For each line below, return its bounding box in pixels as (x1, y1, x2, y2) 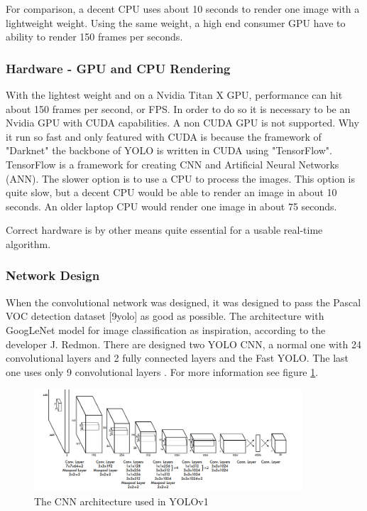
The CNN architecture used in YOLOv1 (34, 493, 209, 508)
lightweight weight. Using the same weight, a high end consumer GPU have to (6, 15, 346, 30)
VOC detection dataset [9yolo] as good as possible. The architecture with (6, 308, 324, 323)
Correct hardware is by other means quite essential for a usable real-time (6, 222, 323, 237)
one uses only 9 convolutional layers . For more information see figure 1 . (6, 364, 319, 379)
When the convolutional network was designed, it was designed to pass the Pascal (6, 294, 361, 309)
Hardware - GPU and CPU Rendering (6, 59, 231, 77)
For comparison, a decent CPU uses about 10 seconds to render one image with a (6, 1, 360, 16)
